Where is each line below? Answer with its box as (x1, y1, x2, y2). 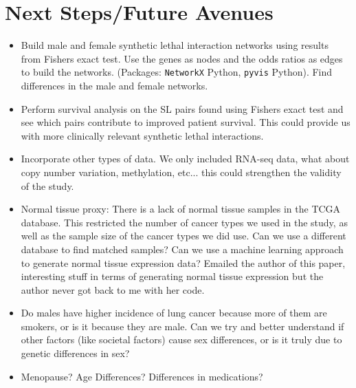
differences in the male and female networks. (21, 78, 208, 92)
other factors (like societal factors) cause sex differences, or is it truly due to (21, 332, 342, 347)
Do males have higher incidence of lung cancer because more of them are (21, 305, 327, 320)
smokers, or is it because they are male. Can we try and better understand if (21, 319, 344, 333)
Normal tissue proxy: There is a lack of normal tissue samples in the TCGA (21, 202, 341, 216)
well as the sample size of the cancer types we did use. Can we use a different (21, 228, 346, 243)
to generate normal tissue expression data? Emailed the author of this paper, (21, 255, 346, 270)
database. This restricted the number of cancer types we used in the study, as (21, 215, 348, 229)
